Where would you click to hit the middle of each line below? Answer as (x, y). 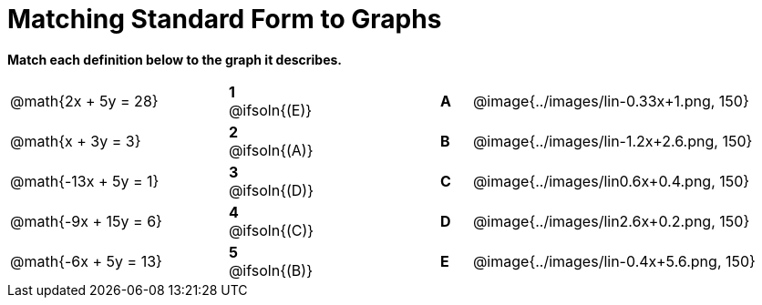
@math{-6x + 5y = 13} (86, 261)
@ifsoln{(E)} (270, 110)
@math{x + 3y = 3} (76, 141)
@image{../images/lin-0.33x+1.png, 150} (611, 101)
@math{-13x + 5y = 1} (85, 181)
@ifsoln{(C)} (271, 230)
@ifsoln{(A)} (271, 150)
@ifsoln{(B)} (270, 270)
